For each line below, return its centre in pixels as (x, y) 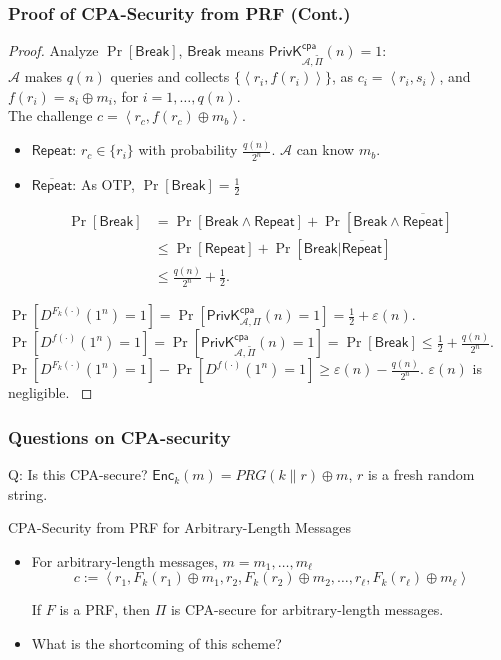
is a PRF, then (104, 609)
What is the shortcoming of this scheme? (156, 643)
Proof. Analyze (53, 50)
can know (325, 149)
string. (28, 493)
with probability (188, 149)
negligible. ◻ (50, 392)
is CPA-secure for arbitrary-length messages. (307, 609)
